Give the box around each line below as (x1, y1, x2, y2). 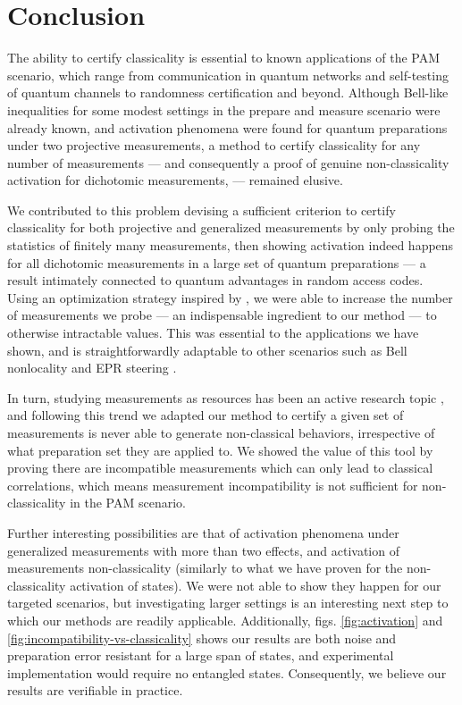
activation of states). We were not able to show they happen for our (70, 575, 441, 594)
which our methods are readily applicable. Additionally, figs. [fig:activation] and (7, 610, 443, 629)
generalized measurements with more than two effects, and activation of (7, 541, 399, 559)
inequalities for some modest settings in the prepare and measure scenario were (7, 100, 441, 119)
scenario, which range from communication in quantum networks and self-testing (7, 65, 449, 84)
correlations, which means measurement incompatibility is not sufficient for (7, 475, 418, 494)
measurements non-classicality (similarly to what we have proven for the (7, 558, 403, 577)
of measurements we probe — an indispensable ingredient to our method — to (7, 306, 437, 324)
